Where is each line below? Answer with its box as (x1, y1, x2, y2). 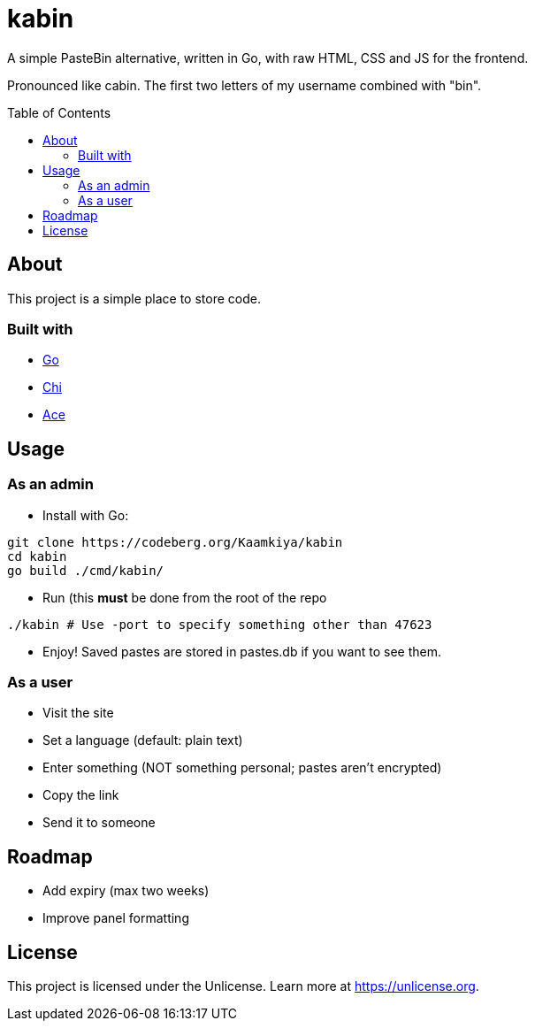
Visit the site (42, 705, 114, 721)
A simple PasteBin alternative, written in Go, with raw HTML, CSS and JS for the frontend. (7, 50, 529, 65)
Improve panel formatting (42, 910, 189, 926)
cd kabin (7, 549, 67, 564)
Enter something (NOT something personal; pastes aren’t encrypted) (42, 760, 442, 776)
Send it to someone (42, 815, 156, 831)
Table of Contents (7, 104, 111, 120)
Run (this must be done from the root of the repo (42, 589, 327, 605)
